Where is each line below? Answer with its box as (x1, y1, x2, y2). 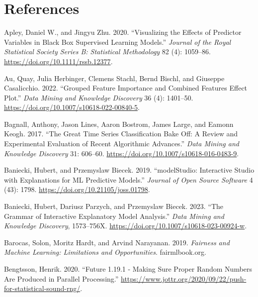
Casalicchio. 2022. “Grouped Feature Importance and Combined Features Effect (4, 83, 248, 93)
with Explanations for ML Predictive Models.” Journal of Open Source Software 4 (4, 174, 253, 185)
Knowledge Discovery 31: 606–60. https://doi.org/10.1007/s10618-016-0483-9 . (4, 148, 239, 158)
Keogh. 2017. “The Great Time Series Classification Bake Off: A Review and (4, 128, 238, 139)
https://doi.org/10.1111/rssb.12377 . (4, 56, 113, 66)
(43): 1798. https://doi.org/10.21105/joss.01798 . (4, 184, 150, 195)
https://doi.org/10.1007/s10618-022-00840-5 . (4, 102, 140, 112)
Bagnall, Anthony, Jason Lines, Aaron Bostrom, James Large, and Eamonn (4, 118, 234, 129)
